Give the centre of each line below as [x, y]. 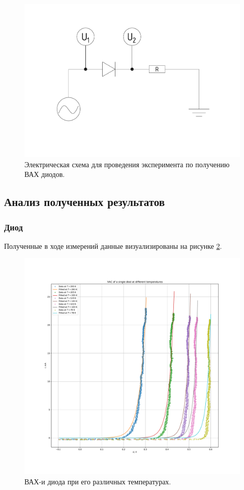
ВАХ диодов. [45, 174]
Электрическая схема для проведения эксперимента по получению [127, 164]
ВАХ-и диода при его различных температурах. [98, 482]
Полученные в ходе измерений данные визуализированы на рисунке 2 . [113, 246]
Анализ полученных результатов [85, 202]
